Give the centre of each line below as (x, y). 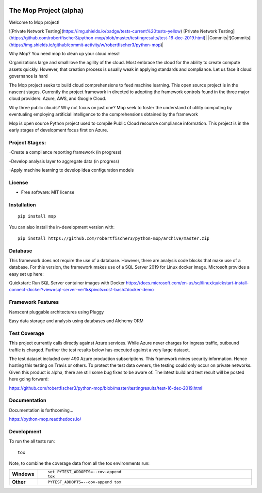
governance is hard (28, 76)
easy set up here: (26, 274)
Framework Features (34, 302)
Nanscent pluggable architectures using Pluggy (57, 312)
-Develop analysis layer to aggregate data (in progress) (64, 161)
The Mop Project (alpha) (46, 10)
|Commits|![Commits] (229, 38)
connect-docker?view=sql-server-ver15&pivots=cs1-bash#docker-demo (82, 290)
